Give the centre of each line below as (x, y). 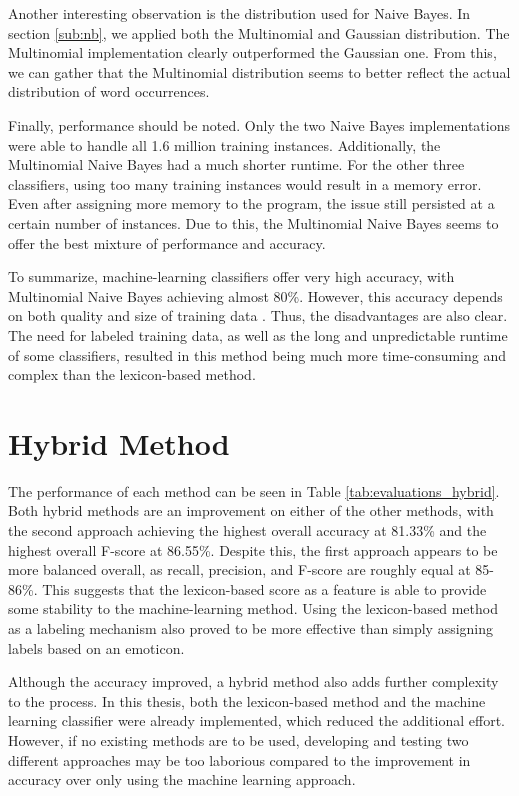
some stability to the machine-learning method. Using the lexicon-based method (253, 608)
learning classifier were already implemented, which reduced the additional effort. (256, 720)
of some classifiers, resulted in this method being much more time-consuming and (257, 354)
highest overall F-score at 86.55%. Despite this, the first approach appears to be (253, 549)
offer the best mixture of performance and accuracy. (167, 242)
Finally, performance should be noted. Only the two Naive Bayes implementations (259, 124)
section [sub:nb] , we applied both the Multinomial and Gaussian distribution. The (259, 32)
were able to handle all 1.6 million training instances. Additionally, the (224, 144)
